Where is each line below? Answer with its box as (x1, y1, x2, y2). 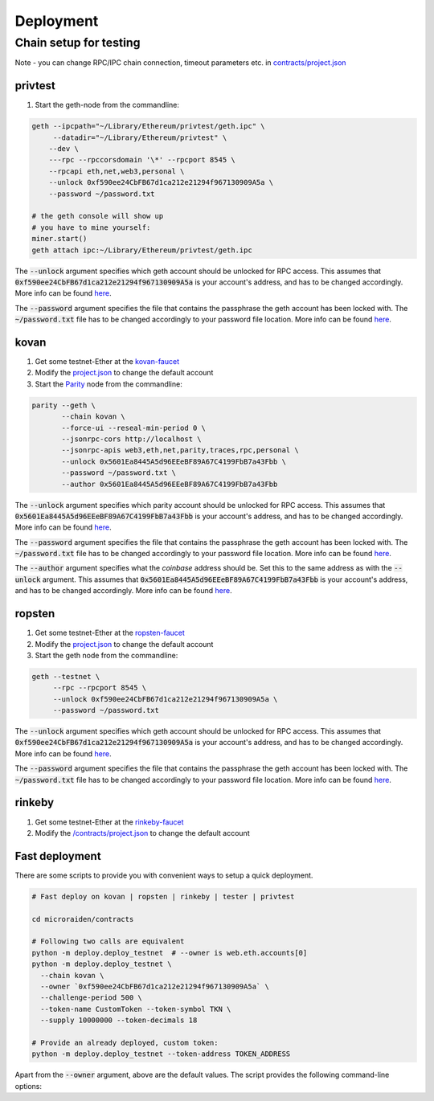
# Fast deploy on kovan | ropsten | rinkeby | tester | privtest (31, 892, 295, 901)
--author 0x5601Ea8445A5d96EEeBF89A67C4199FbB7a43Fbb (61, 479, 278, 489)
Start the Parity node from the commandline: (35, 379, 182, 389)
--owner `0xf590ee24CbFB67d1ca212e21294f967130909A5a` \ (40, 981, 269, 991)
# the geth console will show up (31, 211, 164, 221)
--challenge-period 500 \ (40, 993, 142, 1002)
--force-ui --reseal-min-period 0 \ (61, 423, 207, 432)
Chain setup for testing (14, 35, 141, 50)
